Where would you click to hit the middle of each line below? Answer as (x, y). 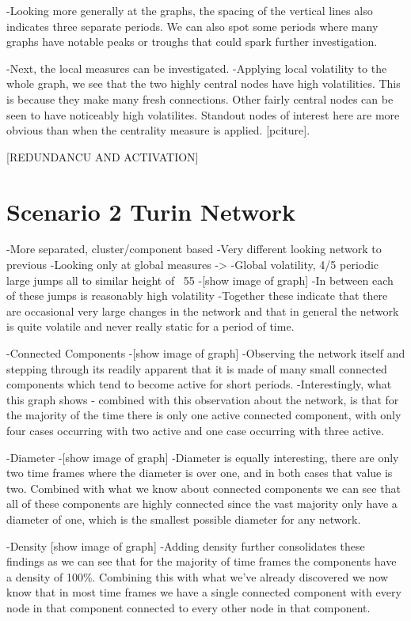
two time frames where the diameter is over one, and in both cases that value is (200, 473)
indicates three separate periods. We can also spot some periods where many (192, 26)
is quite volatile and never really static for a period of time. (150, 326)
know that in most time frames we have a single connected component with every (204, 592)
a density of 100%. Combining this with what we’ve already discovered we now (198, 576)
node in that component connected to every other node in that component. (188, 607)
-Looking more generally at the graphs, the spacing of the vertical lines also (190, 10)
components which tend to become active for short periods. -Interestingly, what (199, 384)
